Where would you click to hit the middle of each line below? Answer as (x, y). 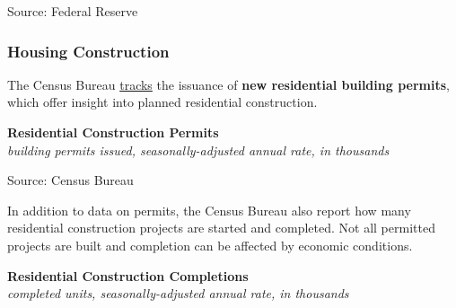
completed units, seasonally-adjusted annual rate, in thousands (178, 293)
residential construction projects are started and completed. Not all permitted (221, 228)
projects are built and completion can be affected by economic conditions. (210, 245)
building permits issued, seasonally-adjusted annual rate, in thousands (198, 150)
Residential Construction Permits (113, 132)
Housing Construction (88, 51)
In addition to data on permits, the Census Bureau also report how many (209, 210)
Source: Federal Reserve (73, 11)
